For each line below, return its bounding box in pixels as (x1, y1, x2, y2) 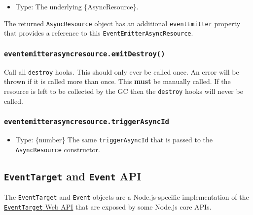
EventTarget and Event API (4, 168, 142, 183)
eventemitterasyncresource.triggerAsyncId (4, 118, 169, 126)
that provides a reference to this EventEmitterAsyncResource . (4, 28, 193, 38)
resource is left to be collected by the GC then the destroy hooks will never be (4, 86, 243, 96)
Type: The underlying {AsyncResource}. (15, 1, 139, 11)
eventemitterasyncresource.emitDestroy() (4, 49, 165, 58)
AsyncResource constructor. (15, 144, 100, 154)
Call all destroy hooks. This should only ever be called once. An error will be (4, 66, 239, 77)
